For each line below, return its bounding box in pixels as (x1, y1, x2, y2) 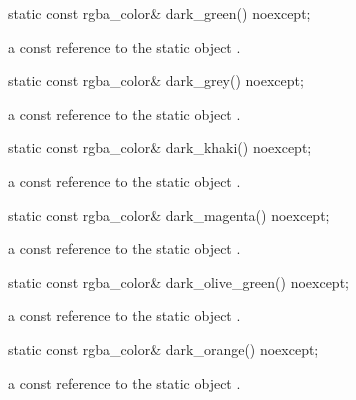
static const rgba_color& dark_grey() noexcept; (8, 70, 304, 91)
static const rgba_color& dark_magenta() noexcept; (8, 204, 330, 225)
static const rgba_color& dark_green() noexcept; (8, 3, 311, 23)
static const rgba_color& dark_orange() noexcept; (8, 338, 319, 359)
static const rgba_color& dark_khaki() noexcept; (8, 137, 312, 158)
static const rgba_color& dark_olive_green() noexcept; (8, 271, 349, 292)
